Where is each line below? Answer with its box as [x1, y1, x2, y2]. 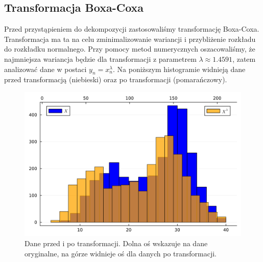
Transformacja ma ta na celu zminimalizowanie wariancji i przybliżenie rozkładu [4, 33, 256, 44]
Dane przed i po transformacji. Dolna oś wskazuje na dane [25, 237, 208, 248]
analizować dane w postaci [4, 63, 87, 74]
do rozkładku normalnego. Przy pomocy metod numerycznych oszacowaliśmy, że [4, 43, 255, 54]
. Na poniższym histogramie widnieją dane [113, 63, 246, 74]
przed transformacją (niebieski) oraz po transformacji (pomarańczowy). [4, 74, 227, 85]
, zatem [232, 53, 256, 64]
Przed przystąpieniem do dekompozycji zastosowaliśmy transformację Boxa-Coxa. [4, 23, 259, 34]
